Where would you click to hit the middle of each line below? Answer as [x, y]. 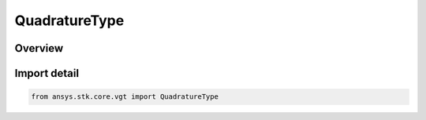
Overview [39, 48]
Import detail [47, 73]
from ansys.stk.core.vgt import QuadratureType [125, 97]
